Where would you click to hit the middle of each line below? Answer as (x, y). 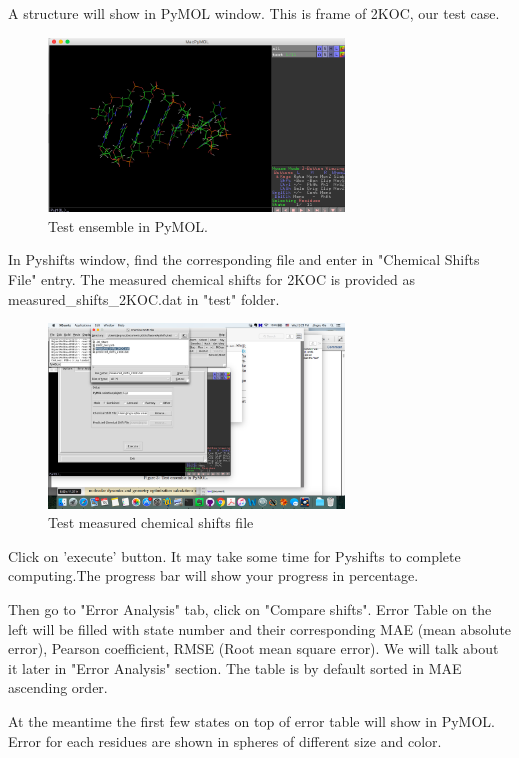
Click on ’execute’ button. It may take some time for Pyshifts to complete (234, 555)
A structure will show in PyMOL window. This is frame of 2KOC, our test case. (254, 13)
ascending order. (58, 687)
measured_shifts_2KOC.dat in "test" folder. (144, 298)
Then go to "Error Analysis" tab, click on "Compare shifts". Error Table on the (250, 609)
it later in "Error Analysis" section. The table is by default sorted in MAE (235, 667)
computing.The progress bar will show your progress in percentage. (213, 575)
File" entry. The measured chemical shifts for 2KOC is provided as (211, 278)
